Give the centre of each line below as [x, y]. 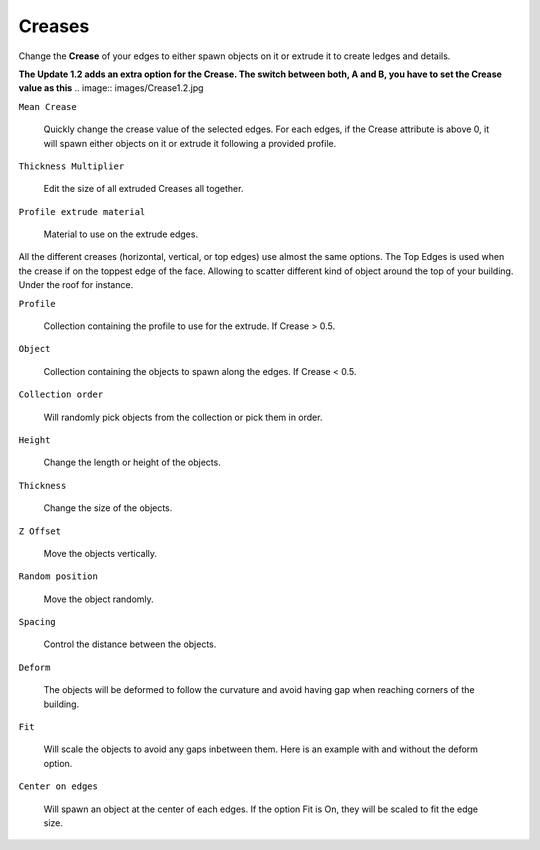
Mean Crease [47, 106]
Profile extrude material [82, 211]
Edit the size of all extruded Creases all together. [143, 189]
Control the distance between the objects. [130, 644]
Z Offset [40, 531]
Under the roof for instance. [76, 285]
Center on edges [58, 786]
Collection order [61, 394]
